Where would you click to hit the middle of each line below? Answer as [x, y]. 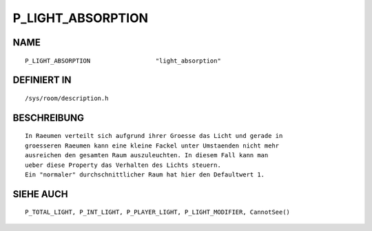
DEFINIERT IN [42, 80]
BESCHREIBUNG [49, 118]
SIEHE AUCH [40, 194]
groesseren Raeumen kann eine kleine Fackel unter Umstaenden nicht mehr [152, 145]
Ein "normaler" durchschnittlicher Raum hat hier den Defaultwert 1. [145, 174]
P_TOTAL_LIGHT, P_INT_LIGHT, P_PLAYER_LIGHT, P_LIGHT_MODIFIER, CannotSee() [158, 212]
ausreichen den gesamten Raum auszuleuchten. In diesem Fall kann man [147, 155]
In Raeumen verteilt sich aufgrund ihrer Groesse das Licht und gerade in [154, 136]
